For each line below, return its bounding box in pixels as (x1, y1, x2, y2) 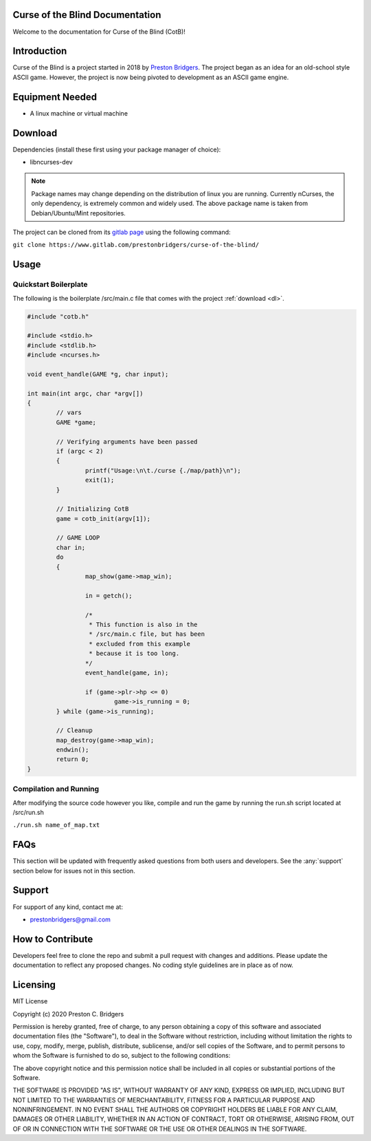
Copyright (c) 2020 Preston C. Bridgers (12, 1010, 124, 1018)
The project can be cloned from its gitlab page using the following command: (12, 228, 231, 236)
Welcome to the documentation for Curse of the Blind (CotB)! (12, 28, 185, 36)
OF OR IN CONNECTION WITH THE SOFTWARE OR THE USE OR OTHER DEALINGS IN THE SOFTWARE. (12, 1124, 307, 1133)
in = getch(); (85, 592, 133, 599)
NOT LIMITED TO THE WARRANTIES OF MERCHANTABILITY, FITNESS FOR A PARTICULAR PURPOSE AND (12, 1096, 315, 1104)
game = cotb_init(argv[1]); (56, 515, 151, 522)
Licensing (12, 979, 56, 991)
